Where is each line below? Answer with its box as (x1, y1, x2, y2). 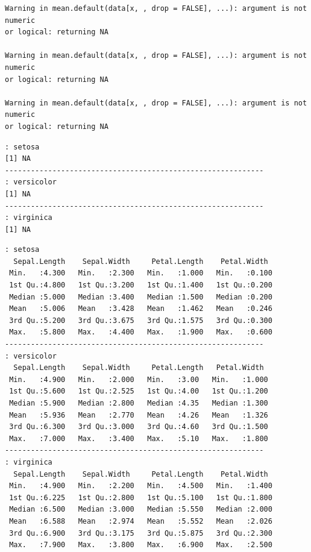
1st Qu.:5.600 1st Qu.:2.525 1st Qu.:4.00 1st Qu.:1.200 (9, 387, 268, 396)
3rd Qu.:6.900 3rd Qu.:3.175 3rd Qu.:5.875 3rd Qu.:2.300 (9, 528, 272, 538)
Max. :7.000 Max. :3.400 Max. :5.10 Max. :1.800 (9, 434, 268, 443)
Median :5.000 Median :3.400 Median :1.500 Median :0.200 (9, 292, 272, 301)
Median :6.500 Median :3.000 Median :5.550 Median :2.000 (9, 505, 272, 514)
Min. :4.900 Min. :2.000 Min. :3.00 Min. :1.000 (9, 375, 268, 384)
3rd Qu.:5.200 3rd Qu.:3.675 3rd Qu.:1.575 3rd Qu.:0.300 (9, 316, 272, 325)
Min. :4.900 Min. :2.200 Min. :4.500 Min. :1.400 (9, 481, 272, 491)
